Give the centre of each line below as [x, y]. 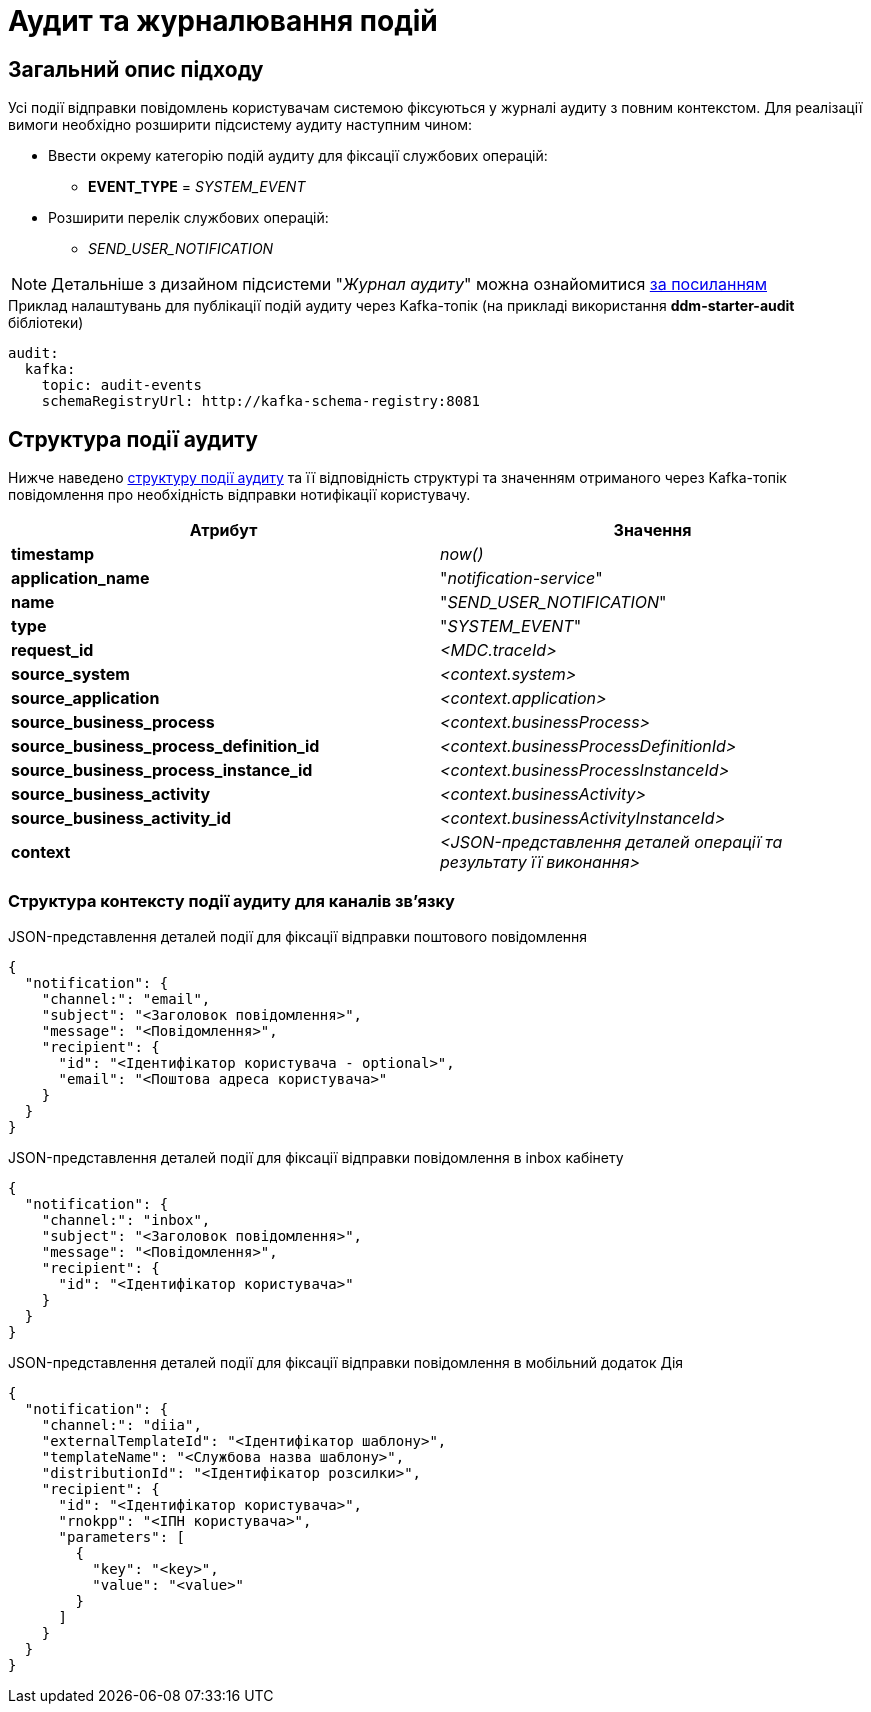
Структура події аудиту [133, 439]
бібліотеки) [46, 323]
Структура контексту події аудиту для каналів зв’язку [231, 901]
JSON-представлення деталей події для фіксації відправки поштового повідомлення [298, 936]
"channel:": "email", [126, 998]
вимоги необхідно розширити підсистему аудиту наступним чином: [240, 125]
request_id [52, 650]
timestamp [53, 554]
